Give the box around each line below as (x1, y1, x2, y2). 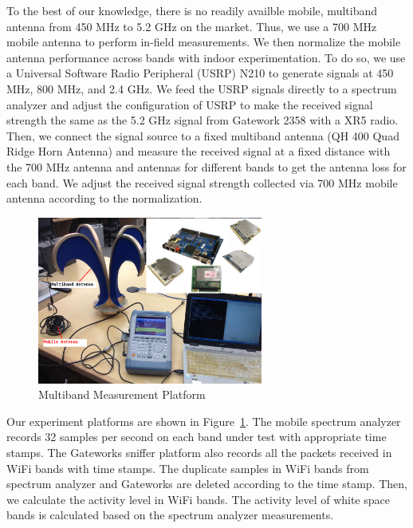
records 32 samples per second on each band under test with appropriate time (6, 428, 387, 445)
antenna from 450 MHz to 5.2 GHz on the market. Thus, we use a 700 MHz (6, 18, 377, 34)
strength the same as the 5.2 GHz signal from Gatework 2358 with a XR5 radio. (6, 112, 399, 128)
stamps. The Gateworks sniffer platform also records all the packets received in (6, 443, 392, 460)
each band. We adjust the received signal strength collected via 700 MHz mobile (6, 174, 398, 191)
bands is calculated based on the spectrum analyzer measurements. (6, 506, 334, 523)
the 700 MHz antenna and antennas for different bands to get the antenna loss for (6, 158, 407, 175)
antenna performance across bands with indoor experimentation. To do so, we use (6, 49, 406, 65)
